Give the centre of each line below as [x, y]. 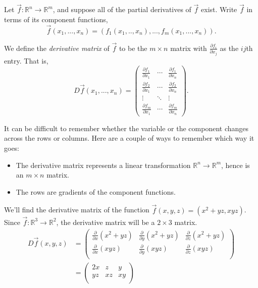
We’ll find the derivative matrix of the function [77, 210]
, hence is [236, 165]
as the [229, 48]
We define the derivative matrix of [57, 48]
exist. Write [219, 9]
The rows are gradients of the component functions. [96, 191]
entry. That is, [26, 60]
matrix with [189, 48]
